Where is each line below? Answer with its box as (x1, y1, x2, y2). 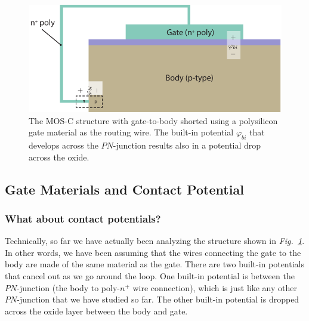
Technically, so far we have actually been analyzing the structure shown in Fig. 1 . (5, 234, 305, 247)
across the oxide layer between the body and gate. (5, 304, 188, 317)
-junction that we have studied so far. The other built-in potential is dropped (17, 293, 299, 305)
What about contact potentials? (5, 211, 161, 226)
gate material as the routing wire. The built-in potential (29, 126, 234, 138)
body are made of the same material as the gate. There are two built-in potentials (5, 258, 305, 270)
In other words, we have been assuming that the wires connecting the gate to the (5, 246, 301, 258)
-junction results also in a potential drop (113, 139, 261, 152)
